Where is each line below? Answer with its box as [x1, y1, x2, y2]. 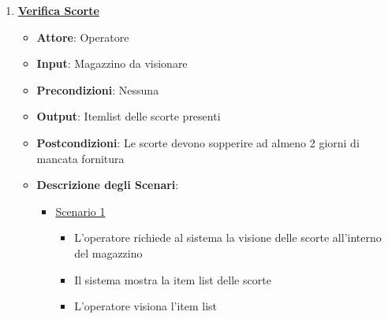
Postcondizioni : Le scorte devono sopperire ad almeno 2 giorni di [36, 134, 360, 150]
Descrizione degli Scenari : [36, 176, 179, 193]
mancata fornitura [36, 150, 125, 166]
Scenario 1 [55, 202, 106, 219]
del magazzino [74, 244, 143, 261]
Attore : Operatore [36, 28, 129, 45]
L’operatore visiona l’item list [74, 298, 218, 314]
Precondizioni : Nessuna [36, 81, 159, 98]
